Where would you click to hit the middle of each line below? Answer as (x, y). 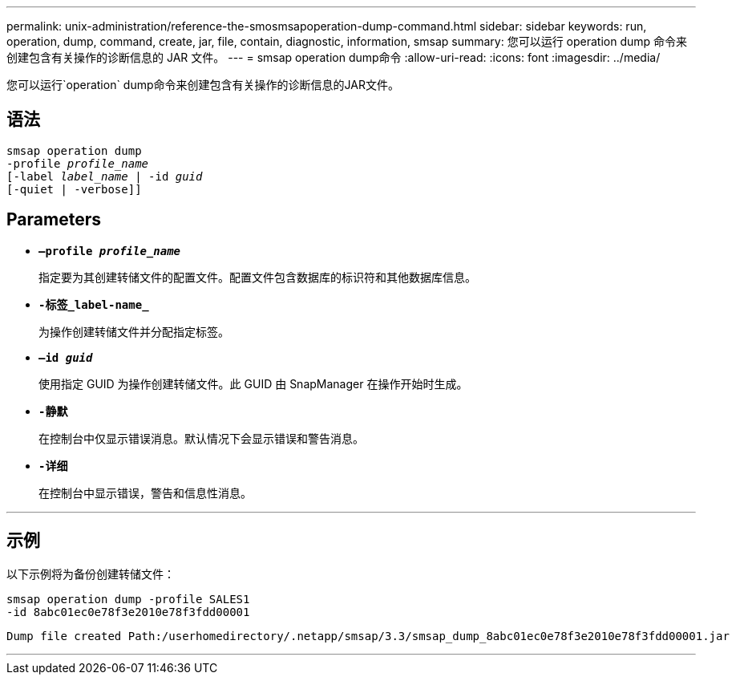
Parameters (54, 220)
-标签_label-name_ (94, 304)
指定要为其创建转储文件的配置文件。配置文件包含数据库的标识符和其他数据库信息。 (257, 277)
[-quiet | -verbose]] (74, 189)
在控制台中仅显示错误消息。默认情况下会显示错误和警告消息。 (201, 438)
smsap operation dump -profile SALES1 (128, 599)
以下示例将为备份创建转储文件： (91, 574)
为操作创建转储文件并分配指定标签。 (134, 331)
